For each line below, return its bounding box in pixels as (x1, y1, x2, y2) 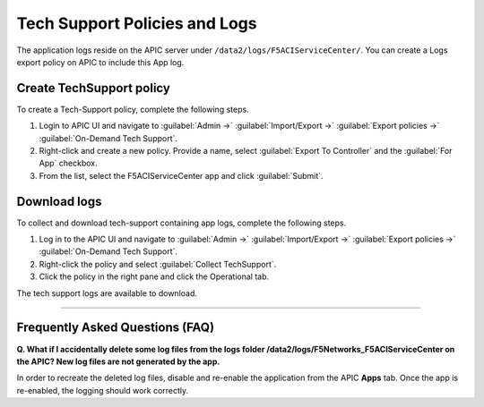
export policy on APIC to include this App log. (16, 56, 185, 67)
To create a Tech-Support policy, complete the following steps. (16, 104, 250, 114)
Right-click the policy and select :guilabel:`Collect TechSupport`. (39, 259, 277, 269)
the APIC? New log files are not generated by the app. (16, 356, 220, 367)
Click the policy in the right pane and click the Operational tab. (39, 271, 270, 282)
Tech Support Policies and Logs (16, 13, 257, 33)
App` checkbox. (39, 157, 98, 169)
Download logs (16, 193, 102, 209)
